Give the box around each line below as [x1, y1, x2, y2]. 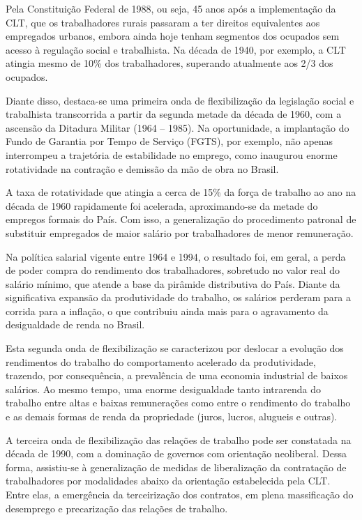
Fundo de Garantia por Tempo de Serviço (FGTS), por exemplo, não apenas [6, 134, 333, 148]
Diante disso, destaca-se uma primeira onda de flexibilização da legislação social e [6, 93, 354, 107]
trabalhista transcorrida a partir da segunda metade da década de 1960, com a [6, 107, 342, 121]
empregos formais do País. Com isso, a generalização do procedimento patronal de [6, 212, 356, 227]
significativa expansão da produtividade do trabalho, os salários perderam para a [6, 290, 351, 305]
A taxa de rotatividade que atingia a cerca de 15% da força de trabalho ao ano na [6, 185, 356, 199]
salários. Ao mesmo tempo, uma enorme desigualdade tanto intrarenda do [6, 381, 321, 396]
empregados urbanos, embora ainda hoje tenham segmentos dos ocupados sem [6, 29, 340, 43]
